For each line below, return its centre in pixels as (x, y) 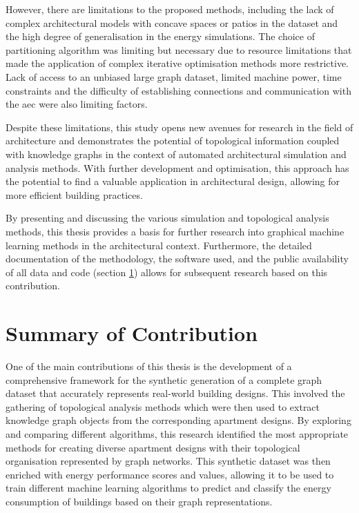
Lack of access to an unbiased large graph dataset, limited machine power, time (174, 76)
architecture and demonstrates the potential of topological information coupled (173, 141)
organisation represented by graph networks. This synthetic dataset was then (168, 461)
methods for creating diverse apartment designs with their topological (153, 447)
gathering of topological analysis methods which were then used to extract (163, 406)
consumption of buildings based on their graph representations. (139, 501)
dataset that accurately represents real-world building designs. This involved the (175, 393)
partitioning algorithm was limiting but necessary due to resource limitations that (179, 49)
